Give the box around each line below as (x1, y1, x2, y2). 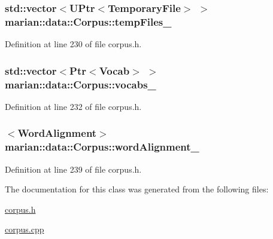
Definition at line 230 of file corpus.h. (5, 38, 142, 50)
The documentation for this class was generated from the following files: (5, 183, 269, 195)
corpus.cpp (5, 223, 44, 235)
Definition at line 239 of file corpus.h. (5, 163, 142, 175)
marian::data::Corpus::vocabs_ (5, 76, 156, 91)
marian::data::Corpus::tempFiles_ (5, 14, 172, 29)
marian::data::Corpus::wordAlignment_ (5, 139, 199, 154)
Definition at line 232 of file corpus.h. (5, 100, 142, 112)
